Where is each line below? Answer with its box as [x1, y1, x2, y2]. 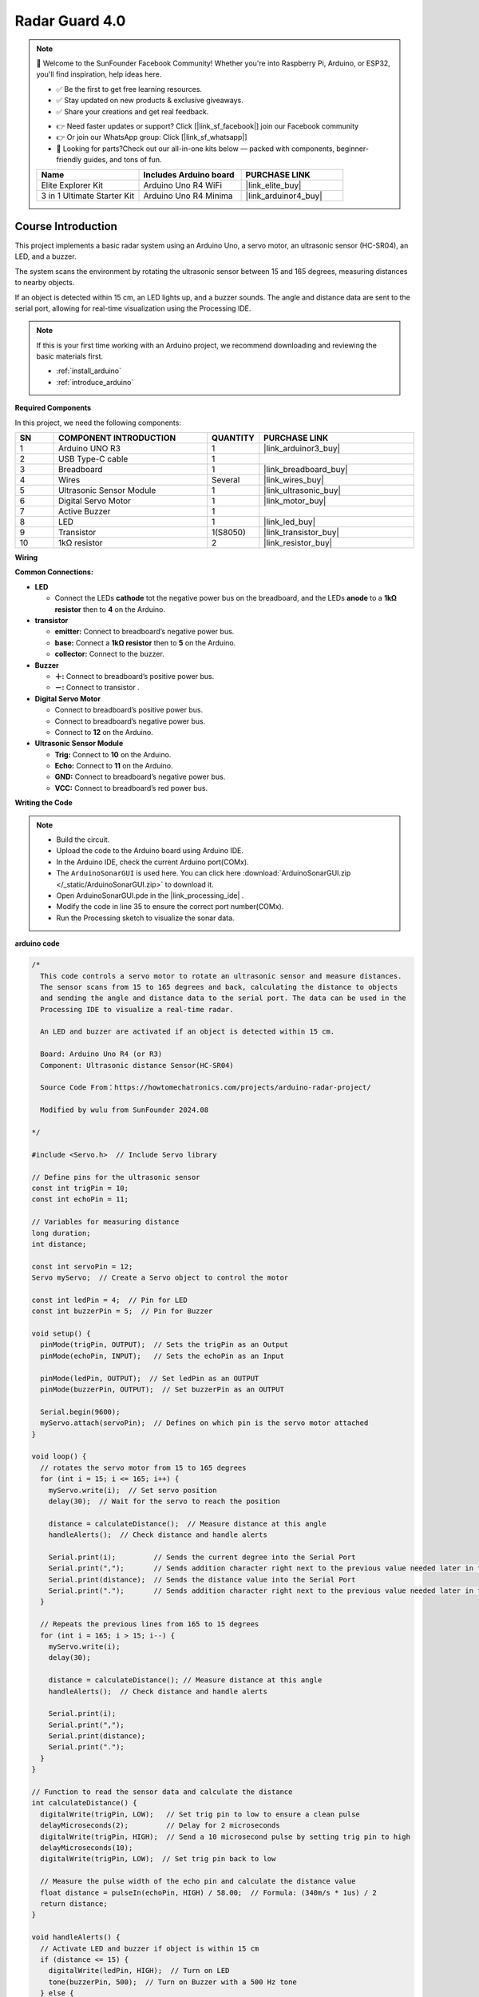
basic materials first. [36, 351, 104, 361]
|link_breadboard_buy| [263, 464, 348, 475]
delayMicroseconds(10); [40, 1844, 133, 1852]
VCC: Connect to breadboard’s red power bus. [54, 783, 208, 792]
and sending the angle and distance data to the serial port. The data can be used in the [40, 994, 406, 1002]
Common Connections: [14, 567, 93, 577]
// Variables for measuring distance [31, 1217, 180, 1226]
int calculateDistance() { [31, 1798, 137, 1808]
